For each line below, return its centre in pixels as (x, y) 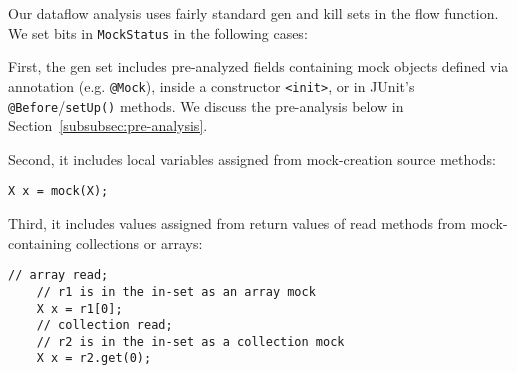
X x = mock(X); (58, 191)
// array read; (58, 275)
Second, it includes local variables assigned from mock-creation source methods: (252, 158)
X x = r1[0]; (79, 308)
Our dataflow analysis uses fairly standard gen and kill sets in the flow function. (253, 13)
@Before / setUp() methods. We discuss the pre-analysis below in (206, 105)
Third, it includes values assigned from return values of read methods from (237, 223)
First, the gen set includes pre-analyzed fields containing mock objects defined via (258, 66)
